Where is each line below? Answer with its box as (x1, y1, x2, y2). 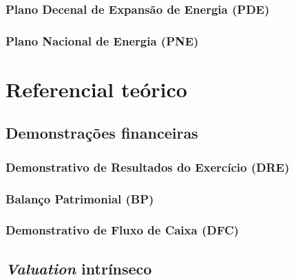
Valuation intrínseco (6, 257, 152, 279)
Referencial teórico (6, 74, 187, 103)
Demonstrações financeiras (6, 122, 198, 143)
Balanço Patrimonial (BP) (6, 190, 154, 207)
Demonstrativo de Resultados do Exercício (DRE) (6, 158, 290, 175)
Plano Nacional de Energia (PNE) (6, 32, 199, 49)
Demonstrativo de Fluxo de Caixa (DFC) (6, 221, 239, 239)
